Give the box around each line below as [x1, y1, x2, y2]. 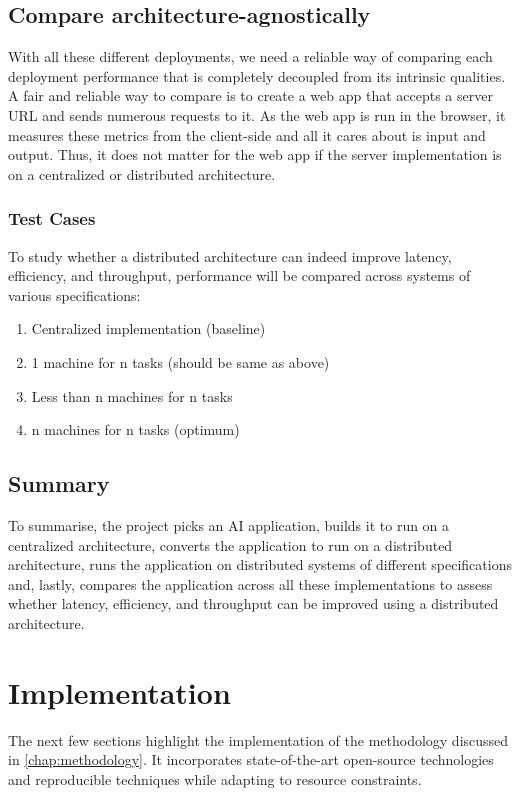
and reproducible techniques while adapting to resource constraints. [8, 768, 422, 789]
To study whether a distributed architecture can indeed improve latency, [8, 245, 452, 266]
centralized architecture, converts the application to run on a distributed [8, 534, 453, 555]
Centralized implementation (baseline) [31, 318, 266, 339]
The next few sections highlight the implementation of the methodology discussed [8, 729, 509, 750]
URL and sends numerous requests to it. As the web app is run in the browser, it [8, 104, 506, 125]
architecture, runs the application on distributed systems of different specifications [8, 554, 512, 575]
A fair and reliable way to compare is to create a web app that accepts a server [8, 85, 493, 106]
